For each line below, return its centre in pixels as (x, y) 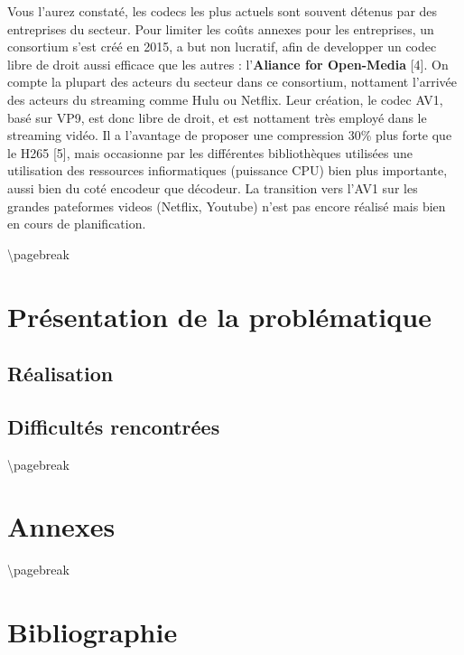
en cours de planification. (77, 224)
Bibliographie (93, 632)
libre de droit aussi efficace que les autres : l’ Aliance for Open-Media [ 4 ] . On (228, 64)
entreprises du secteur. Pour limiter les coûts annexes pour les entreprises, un (221, 28)
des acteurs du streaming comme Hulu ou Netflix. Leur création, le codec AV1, (225, 99)
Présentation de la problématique (219, 316)
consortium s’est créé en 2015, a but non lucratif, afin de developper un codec (222, 47)
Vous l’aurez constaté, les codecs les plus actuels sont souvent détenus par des (223, 11)
